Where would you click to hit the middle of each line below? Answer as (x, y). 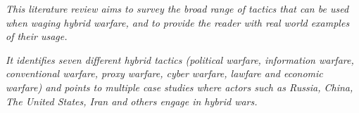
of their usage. (37, 36)
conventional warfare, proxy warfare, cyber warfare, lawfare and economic (164, 73)
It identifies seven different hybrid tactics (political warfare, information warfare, (180, 59)
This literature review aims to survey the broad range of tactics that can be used (177, 8)
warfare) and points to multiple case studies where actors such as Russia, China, (179, 87)
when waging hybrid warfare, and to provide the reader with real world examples (178, 22)
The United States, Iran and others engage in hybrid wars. (132, 101)
